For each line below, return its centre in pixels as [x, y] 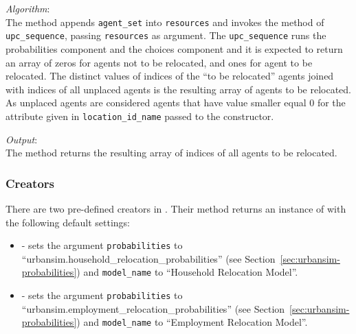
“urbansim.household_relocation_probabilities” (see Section [148, 258]
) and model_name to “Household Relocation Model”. [187, 272]
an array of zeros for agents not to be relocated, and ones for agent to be [159, 62]
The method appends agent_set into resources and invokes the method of [165, 22]
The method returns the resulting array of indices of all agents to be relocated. [171, 153]
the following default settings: [68, 222]
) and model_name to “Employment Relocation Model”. [192, 322]
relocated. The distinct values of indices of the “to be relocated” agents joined [170, 76]
